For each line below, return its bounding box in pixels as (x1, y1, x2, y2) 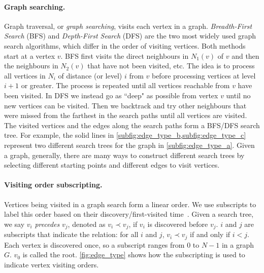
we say (4, 218, 25, 229)
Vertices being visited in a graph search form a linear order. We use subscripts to (4, 199, 256, 209)
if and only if (190, 229, 230, 240)
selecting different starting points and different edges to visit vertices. (4, 160, 220, 170)
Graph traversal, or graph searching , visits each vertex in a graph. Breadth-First (4, 20, 252, 31)
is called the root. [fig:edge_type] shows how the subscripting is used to (22, 249, 245, 260)
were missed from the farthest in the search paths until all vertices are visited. (4, 110, 247, 121)
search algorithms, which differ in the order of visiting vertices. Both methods (4, 40, 246, 51)
